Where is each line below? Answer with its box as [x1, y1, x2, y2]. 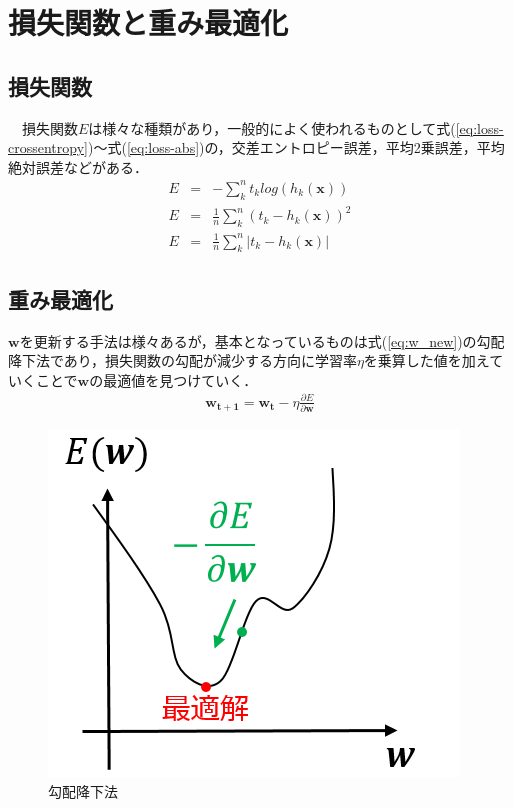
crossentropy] [8, 137, 88, 158]
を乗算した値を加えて [363, 350, 504, 371]
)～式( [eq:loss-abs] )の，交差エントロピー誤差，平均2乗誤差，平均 [87, 137, 505, 158]
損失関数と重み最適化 [8, 2, 289, 43]
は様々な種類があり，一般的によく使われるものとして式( [88, 117, 456, 138]
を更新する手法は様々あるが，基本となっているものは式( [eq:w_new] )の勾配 [19, 330, 505, 351]
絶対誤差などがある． [8, 156, 148, 177]
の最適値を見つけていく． [89, 369, 258, 390]
